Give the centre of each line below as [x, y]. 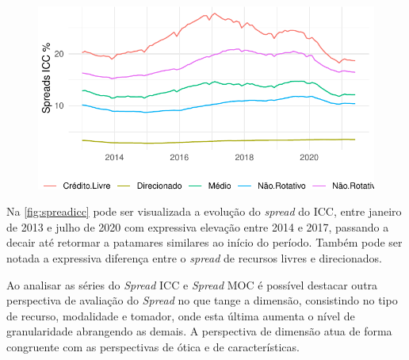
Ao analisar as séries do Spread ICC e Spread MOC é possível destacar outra [192, 284]
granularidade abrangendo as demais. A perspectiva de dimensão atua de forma [199, 331]
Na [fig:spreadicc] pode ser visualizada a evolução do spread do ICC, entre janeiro [204, 211]
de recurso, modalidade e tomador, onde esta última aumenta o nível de [181, 315]
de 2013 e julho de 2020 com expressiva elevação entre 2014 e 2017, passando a [198, 226]
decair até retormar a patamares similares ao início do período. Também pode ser [204, 242]
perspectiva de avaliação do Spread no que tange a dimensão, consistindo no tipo [202, 300]
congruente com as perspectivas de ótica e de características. [153, 347]
